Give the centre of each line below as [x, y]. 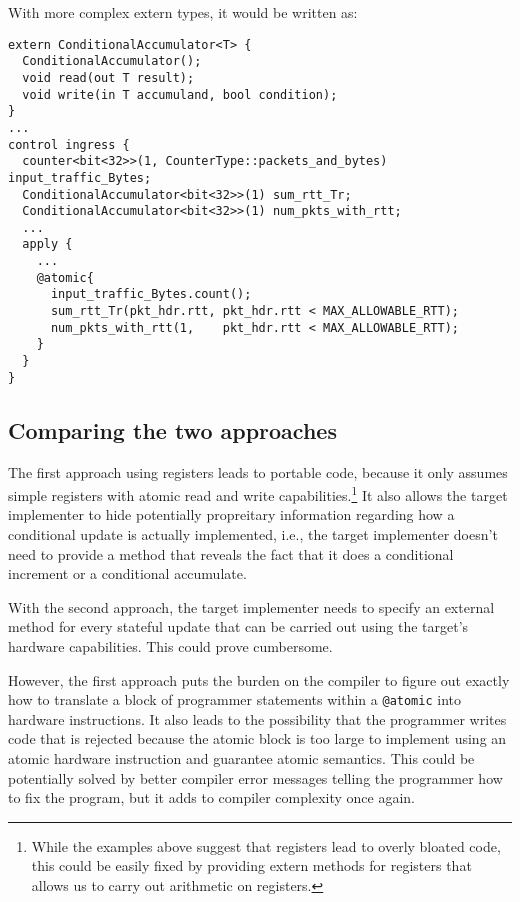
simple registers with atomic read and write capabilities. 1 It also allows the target [258, 493]
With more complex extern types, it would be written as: [183, 12]
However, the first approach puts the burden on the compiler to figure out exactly [259, 679]
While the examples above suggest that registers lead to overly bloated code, [266, 845]
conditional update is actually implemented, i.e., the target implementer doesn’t [253, 534]
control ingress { [69, 144]
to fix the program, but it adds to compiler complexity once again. [211, 797]
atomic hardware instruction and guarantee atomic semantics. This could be [241, 758]
